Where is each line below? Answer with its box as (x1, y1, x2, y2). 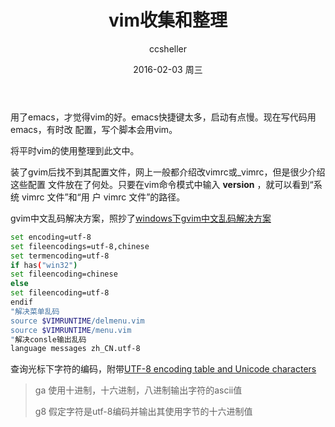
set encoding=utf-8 (10, 232, 92, 242)
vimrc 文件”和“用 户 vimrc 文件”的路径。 (21, 191, 186, 203)
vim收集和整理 (108, 9, 228, 32)
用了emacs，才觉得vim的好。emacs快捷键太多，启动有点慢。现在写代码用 (10, 111, 317, 123)
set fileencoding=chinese (10, 269, 118, 280)
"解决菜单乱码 (10, 306, 60, 316)
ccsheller (148, 42, 188, 55)
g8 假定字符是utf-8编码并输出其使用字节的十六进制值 (34, 406, 253, 418)
